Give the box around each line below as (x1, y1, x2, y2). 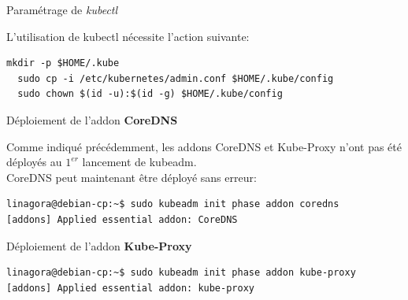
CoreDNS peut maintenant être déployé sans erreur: (6, 169, 257, 185)
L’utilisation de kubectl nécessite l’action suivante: (6, 28, 250, 44)
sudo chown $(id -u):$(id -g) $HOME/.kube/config (17, 88, 283, 100)
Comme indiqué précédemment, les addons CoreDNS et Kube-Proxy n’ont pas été (6, 138, 402, 154)
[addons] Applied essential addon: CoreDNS (6, 213, 238, 225)
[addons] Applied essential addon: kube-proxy (6, 282, 254, 294)
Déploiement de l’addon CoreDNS (6, 111, 178, 128)
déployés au (6, 154, 62, 170)
